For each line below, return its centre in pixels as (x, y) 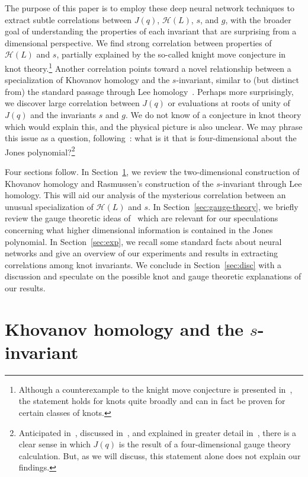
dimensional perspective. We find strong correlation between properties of (138, 42)
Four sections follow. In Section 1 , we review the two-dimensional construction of (152, 172)
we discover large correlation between (72, 103)
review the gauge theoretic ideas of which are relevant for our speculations (142, 218)
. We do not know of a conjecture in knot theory (213, 115)
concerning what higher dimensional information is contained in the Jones (139, 230)
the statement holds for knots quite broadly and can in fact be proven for (152, 401)
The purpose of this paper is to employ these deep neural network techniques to (150, 8)
